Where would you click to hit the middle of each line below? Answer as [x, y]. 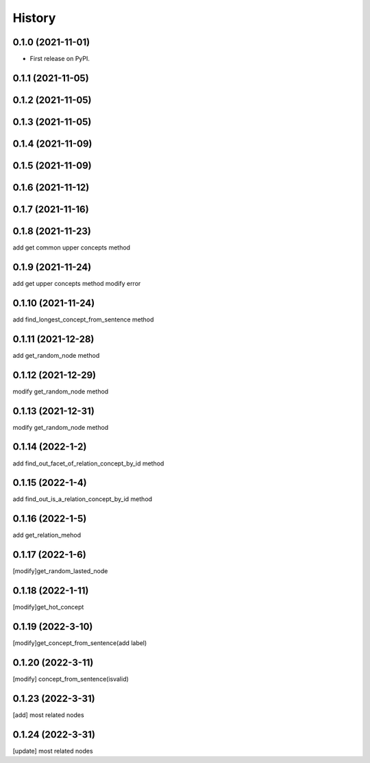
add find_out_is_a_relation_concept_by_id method [83, 499]
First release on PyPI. [60, 59]
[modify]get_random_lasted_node [60, 571]
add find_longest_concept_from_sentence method [83, 319]
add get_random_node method [56, 355]
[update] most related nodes [53, 751]
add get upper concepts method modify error [77, 283]
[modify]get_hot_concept [48, 607]
